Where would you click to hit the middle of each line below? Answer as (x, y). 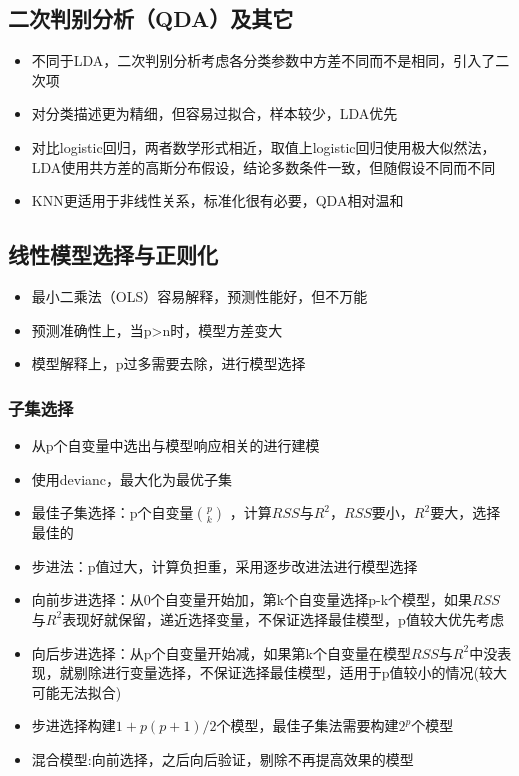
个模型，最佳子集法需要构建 (307, 725)
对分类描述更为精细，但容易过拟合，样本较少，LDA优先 (214, 113)
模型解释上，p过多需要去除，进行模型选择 (168, 363)
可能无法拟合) (76, 691)
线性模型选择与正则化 (113, 254)
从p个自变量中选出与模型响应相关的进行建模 (175, 444)
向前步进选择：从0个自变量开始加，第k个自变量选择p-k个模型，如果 (252, 599)
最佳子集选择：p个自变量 (112, 512)
